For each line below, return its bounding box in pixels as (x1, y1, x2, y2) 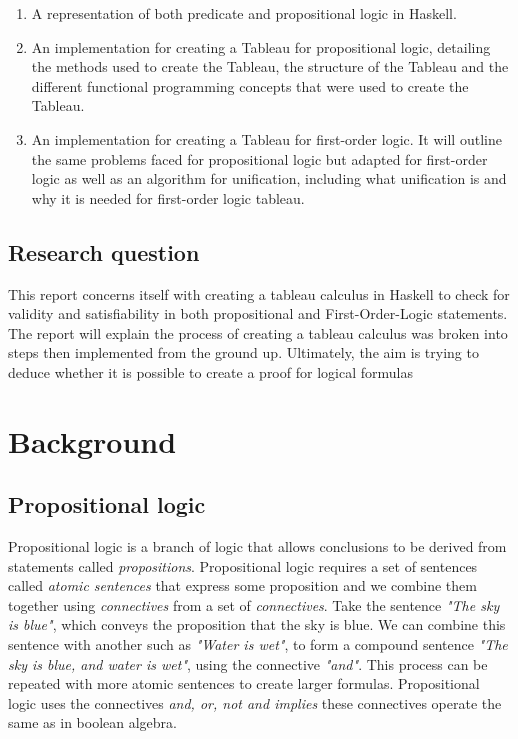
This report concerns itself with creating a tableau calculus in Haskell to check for (8, 283, 510, 304)
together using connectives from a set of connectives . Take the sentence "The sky (8, 594, 500, 615)
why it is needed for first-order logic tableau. (31, 187, 305, 208)
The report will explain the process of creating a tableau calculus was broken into (8, 322, 508, 343)
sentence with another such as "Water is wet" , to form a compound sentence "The (8, 634, 508, 655)
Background (8, 420, 177, 461)
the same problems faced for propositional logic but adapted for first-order (31, 148, 488, 169)
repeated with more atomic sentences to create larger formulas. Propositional (8, 673, 480, 694)
